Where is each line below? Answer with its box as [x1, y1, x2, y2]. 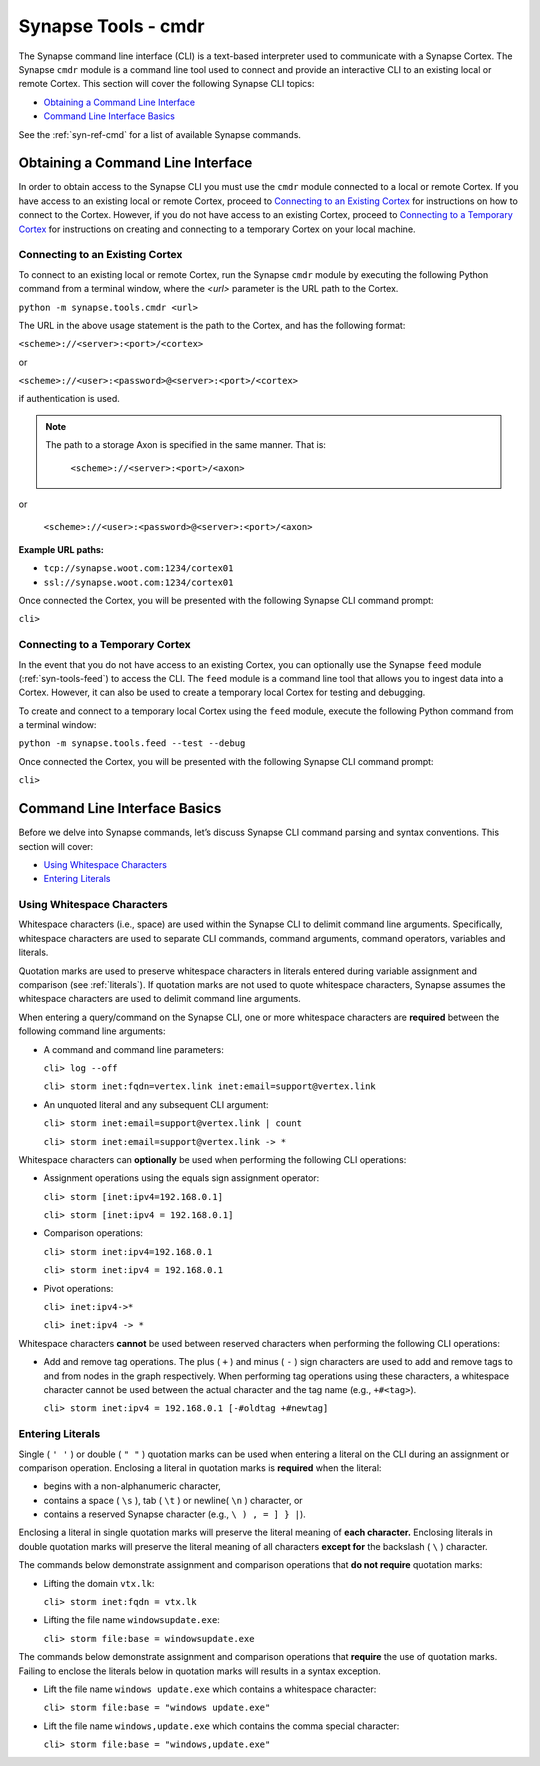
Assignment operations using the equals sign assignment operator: [43, 1172, 320, 1184]
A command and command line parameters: [43, 1043, 224, 1055]
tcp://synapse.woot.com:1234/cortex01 [43, 563, 234, 574]
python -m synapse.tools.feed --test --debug [18, 738, 246, 749]
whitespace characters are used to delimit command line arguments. [18, 993, 302, 1005]
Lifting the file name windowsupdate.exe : [43, 1614, 220, 1626]
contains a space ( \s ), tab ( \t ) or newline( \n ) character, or [43, 1494, 304, 1506]
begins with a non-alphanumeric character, [43, 1480, 222, 1492]
